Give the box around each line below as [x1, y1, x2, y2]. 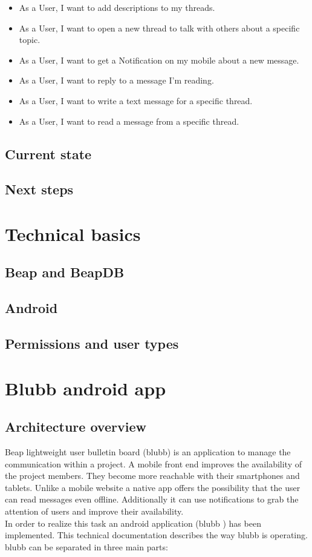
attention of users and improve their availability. [5, 504, 184, 517]
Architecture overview [5, 417, 146, 436]
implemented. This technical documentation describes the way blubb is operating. [5, 529, 308, 541]
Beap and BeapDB [5, 263, 125, 282]
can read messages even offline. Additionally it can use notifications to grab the [5, 493, 299, 506]
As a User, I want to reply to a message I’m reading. [19, 74, 214, 87]
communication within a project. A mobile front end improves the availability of [5, 457, 302, 470]
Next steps [5, 180, 74, 199]
